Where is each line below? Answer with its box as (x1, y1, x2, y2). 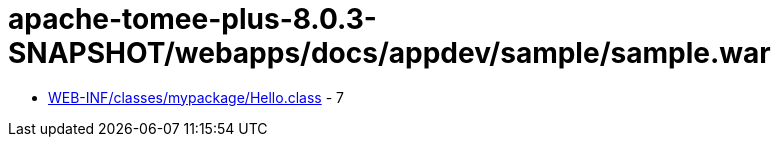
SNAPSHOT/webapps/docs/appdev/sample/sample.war (8, 36, 771, 70)
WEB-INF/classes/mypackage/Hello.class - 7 (48, 88, 344, 106)
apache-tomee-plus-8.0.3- (8, 2, 377, 36)
